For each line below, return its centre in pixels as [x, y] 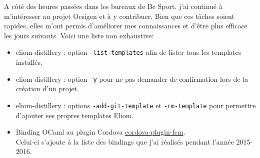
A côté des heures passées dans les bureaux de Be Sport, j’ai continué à [113, 6]
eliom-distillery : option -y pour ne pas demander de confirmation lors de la [132, 79]
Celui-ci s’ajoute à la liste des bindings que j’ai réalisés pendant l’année [125, 141]
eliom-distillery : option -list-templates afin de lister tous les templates [128, 52]
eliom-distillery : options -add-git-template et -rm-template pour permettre [136, 105]
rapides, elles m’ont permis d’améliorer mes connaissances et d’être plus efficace [126, 26]
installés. [29, 62]
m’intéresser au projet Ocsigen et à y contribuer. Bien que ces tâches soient [119, 16]
